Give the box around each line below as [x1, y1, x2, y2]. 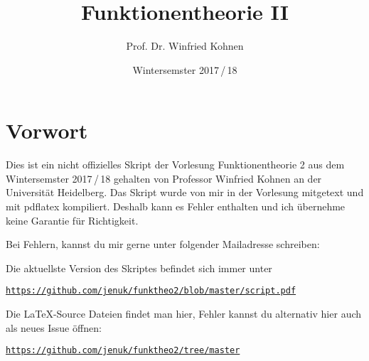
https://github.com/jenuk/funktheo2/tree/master [6, 345, 240, 356]
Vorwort [6, 116, 88, 145]
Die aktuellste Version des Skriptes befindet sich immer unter [6, 260, 272, 275]
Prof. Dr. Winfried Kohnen [126, 38, 244, 53]
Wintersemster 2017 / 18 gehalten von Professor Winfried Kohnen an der [6, 171, 322, 185]
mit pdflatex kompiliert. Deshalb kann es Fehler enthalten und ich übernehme [6, 199, 346, 214]
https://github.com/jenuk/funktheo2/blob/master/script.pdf [6, 286, 296, 296]
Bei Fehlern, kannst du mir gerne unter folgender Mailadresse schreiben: [6, 237, 320, 252]
